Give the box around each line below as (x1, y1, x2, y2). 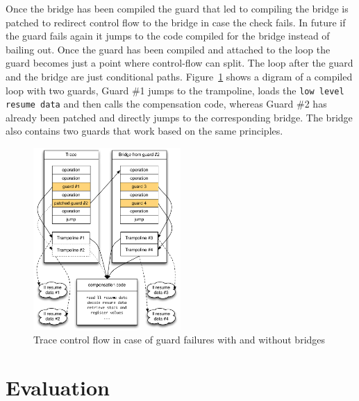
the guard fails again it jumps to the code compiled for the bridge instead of (6, 28, 330, 43)
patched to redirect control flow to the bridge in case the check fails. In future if (6, 15, 346, 29)
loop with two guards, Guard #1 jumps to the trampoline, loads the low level (6, 83, 344, 97)
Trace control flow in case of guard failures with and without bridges (33, 332, 326, 347)
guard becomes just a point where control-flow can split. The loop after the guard (6, 56, 353, 70)
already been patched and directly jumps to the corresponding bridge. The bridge (6, 110, 353, 124)
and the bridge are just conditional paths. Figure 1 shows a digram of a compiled (6, 69, 353, 83)
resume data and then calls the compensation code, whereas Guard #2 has (6, 96, 327, 111)
